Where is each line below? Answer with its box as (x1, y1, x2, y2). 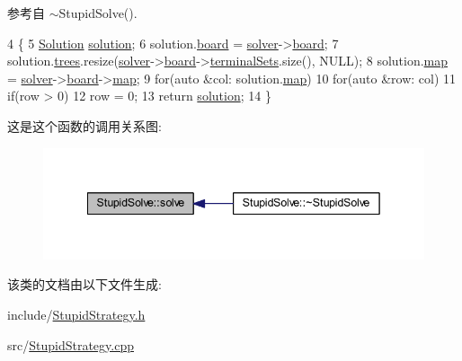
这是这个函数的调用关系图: (7, 116, 162, 135)
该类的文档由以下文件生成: (7, 275, 162, 294)
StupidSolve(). (58, 4, 138, 22)
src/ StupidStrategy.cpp (7, 335, 134, 354)
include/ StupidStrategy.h (7, 305, 146, 324)
